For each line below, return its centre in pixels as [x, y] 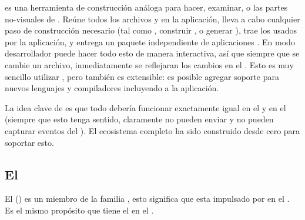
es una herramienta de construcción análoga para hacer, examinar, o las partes [146, 7]
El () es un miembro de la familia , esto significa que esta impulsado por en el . [147, 199]
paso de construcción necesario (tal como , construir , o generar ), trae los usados [151, 30]
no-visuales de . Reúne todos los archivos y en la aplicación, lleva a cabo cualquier [152, 19]
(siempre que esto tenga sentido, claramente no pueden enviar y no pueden [139, 119]
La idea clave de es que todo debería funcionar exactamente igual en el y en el [145, 107]
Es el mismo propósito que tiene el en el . [79, 210]
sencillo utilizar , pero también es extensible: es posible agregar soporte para [142, 76]
